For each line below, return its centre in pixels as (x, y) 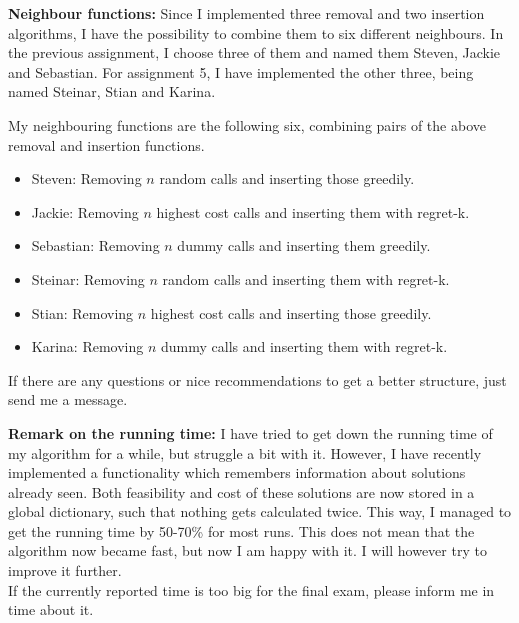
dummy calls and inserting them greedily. (304, 245)
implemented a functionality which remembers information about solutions (237, 472)
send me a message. (68, 399)
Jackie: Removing (85, 211)
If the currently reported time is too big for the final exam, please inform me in (251, 589)
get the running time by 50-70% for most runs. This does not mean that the (241, 530)
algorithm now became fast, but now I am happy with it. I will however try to (247, 550)
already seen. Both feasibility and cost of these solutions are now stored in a (241, 491)
